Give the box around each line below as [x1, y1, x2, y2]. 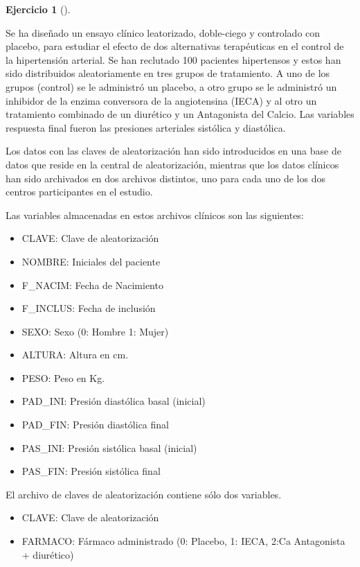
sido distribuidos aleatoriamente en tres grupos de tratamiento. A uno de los [6, 66, 330, 80]
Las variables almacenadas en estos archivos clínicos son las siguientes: [6, 207, 304, 222]
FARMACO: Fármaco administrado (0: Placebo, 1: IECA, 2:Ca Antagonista [21, 534, 345, 548]
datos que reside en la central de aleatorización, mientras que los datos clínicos [6, 157, 339, 171]
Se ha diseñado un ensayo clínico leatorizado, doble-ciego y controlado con [6, 25, 321, 40]
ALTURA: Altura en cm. [21, 347, 129, 362]
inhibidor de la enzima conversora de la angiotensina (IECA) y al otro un [6, 93, 317, 107]
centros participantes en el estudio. [6, 184, 153, 199]
